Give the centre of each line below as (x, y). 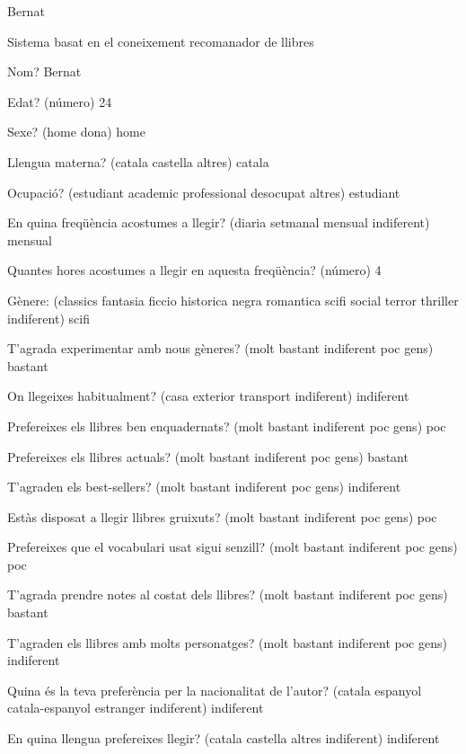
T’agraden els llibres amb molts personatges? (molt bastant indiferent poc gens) (227, 642)
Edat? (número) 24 (60, 101)
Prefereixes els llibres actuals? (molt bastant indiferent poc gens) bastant (208, 456)
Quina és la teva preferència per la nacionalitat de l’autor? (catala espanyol (215, 690)
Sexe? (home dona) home (76, 132)
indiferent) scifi (48, 318)
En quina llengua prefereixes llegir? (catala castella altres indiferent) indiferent (224, 738)
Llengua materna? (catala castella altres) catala (138, 161)
